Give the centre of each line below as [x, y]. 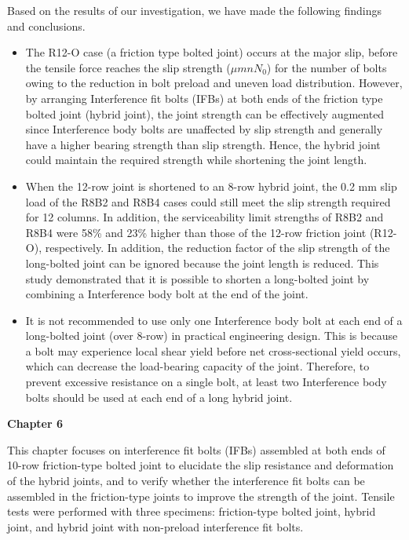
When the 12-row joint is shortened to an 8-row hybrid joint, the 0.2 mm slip [211, 186]
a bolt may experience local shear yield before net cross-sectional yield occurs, [213, 350]
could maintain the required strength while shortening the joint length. [196, 160]
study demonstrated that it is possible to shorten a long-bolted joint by [197, 278]
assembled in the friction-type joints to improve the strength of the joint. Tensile [201, 496]
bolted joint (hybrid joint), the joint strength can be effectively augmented [205, 113]
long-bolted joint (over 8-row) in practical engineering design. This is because [212, 336]
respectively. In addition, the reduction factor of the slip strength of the [217, 248]
